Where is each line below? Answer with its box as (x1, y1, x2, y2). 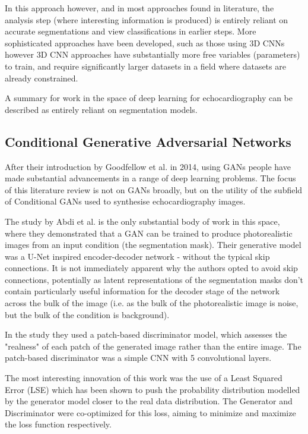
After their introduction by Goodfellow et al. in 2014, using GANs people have (5, 160, 291, 172)
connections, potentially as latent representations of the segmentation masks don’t (5, 273, 304, 285)
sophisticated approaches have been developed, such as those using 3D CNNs (5, 36, 285, 49)
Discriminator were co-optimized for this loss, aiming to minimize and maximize (5, 406, 296, 419)
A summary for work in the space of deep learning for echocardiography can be (5, 92, 293, 104)
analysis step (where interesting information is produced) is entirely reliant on (5, 13, 288, 26)
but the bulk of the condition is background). (5, 308, 170, 320)
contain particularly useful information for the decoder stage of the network (5, 285, 280, 297)
